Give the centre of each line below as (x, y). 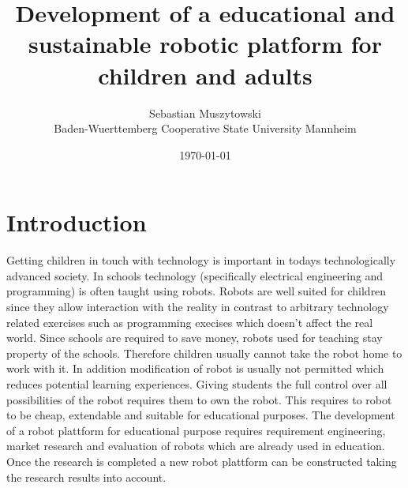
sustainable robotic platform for (205, 44)
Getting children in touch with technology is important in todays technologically (201, 260)
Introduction (77, 222)
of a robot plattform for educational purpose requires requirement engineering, (196, 430)
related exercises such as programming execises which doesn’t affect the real (190, 322)
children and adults (205, 75)
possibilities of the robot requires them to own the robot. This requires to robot (199, 399)
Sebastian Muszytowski (205, 113)
